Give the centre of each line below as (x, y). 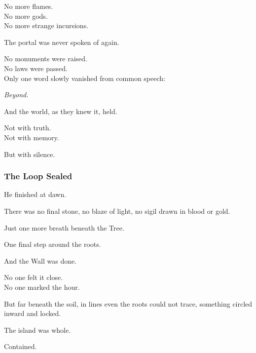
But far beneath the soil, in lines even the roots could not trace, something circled (128, 303)
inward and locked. (33, 313)
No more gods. (26, 16)
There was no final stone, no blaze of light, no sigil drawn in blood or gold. (117, 211)
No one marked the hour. (42, 287)
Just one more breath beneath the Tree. (64, 227)
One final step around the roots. (53, 244)
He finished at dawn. (35, 194)
